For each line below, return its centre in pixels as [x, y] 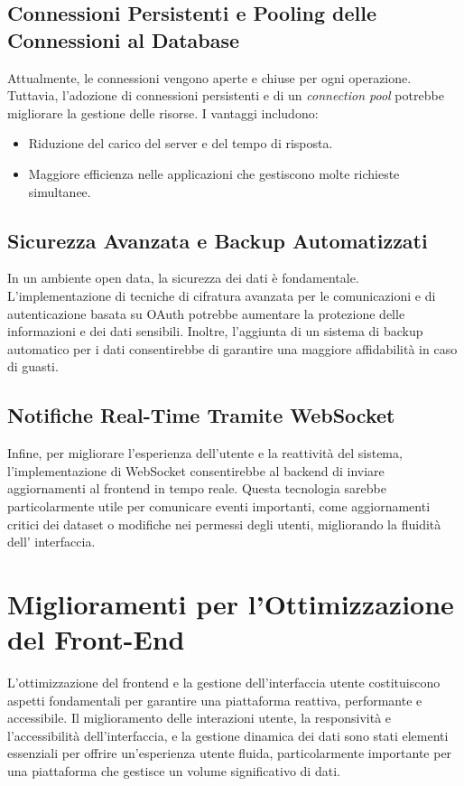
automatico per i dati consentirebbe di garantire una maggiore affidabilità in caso [232, 348]
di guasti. [33, 366]
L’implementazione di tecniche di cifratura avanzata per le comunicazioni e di [222, 295]
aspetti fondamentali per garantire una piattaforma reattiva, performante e [215, 700]
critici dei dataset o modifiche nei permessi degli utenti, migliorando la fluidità [224, 524]
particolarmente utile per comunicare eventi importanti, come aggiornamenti [219, 505]
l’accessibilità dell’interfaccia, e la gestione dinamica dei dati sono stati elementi [228, 735]
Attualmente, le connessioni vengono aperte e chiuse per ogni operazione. [209, 77]
